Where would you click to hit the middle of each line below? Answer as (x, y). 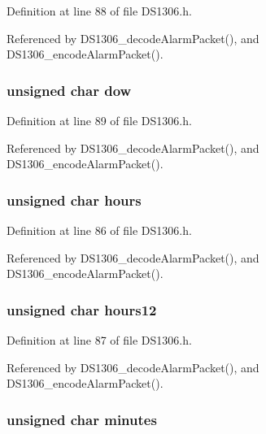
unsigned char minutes (82, 419)
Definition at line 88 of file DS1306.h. (99, 11)
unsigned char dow (69, 90)
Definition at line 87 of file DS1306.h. (99, 340)
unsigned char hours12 (82, 309)
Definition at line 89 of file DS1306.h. (99, 120)
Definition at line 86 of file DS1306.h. (99, 230)
